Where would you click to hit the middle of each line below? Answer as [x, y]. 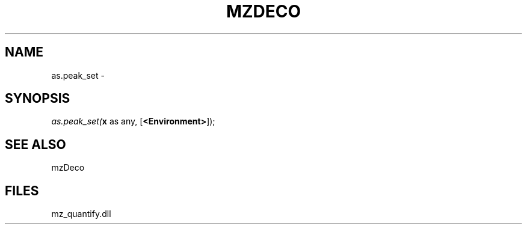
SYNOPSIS [38, 99]
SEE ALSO [35, 144]
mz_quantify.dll [81, 214]
